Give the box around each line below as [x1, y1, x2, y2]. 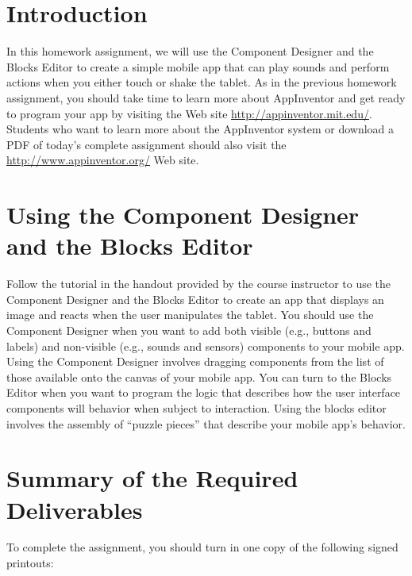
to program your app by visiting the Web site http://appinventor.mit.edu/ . [6, 105, 372, 121]
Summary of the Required [6, 462, 298, 494]
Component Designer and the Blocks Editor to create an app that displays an [6, 290, 384, 307]
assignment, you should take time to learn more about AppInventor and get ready [6, 89, 406, 106]
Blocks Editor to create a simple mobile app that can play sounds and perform [6, 58, 390, 75]
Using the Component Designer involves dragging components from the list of [6, 353, 384, 370]
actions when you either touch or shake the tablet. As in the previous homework [6, 74, 397, 90]
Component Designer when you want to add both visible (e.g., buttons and [6, 321, 372, 338]
